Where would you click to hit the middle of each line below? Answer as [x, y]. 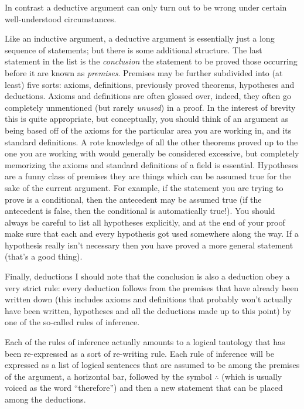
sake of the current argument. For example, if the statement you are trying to [144, 187]
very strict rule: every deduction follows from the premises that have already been [152, 287]
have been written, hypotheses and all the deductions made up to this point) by [148, 310]
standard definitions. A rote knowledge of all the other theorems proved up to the [151, 142]
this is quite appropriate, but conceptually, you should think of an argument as [147, 119]
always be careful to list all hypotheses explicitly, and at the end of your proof [145, 222]
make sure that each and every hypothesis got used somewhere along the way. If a [152, 234]
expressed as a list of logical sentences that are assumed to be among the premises [152, 365]
